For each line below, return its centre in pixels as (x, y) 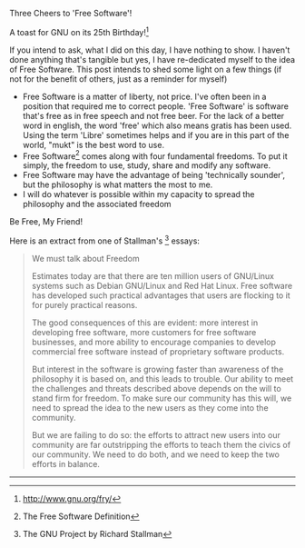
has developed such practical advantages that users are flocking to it (161, 295)
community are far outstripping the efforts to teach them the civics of (161, 444)
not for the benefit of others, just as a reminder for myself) (118, 79)
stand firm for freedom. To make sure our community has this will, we (162, 398)
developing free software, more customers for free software (144, 332)
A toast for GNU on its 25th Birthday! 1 (79, 31)
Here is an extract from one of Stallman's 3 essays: (104, 240)
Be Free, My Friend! (46, 222)
